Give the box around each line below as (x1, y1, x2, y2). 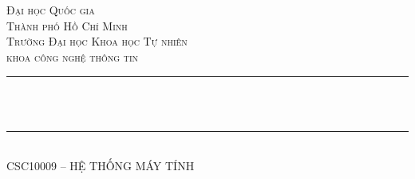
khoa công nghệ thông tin (6, 48, 139, 65)
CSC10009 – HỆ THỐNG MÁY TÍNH (6, 157, 195, 174)
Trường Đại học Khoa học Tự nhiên (6, 33, 188, 50)
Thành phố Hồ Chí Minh (6, 17, 128, 34)
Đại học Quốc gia (6, 2, 95, 18)
